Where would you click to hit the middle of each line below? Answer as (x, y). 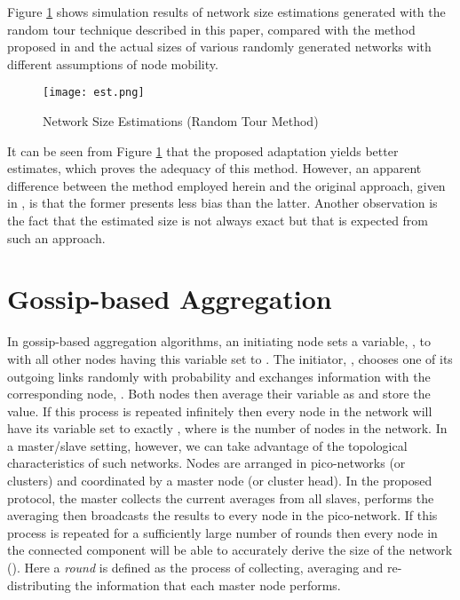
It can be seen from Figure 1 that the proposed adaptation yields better (203, 150)
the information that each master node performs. (208, 584)
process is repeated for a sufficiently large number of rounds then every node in (222, 532)
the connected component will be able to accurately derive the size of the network (230, 550)
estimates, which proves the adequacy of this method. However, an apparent (214, 168)
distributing (39, 584)
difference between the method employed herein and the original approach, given (226, 185)
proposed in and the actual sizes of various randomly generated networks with (219, 47)
